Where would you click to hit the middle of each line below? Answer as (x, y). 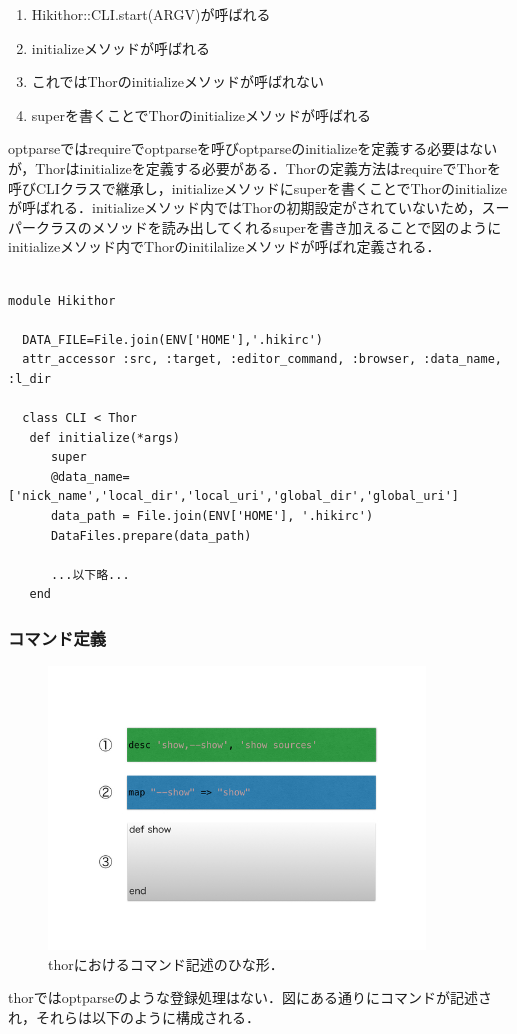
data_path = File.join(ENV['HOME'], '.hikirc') (212, 516)
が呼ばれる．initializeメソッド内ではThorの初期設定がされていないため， (245, 207)
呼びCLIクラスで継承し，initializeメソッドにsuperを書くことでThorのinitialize (258, 187)
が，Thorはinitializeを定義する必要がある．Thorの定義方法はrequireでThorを (254, 167)
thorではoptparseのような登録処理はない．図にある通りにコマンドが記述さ (250, 997)
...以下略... (90, 574)
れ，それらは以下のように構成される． (134, 1016)
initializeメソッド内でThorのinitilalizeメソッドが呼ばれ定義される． (224, 246)
